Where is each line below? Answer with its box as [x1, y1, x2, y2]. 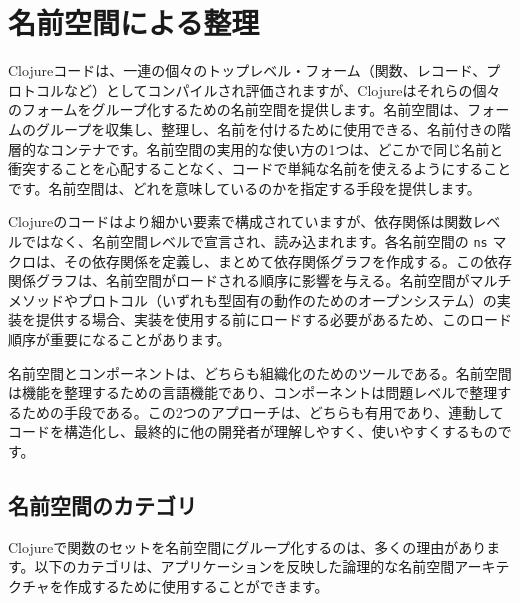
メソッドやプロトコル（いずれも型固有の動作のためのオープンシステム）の [8, 289, 497, 310]
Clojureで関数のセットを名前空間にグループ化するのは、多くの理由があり [8, 536, 487, 557]
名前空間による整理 [8, 2, 260, 43]
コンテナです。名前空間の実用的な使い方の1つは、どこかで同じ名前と [49, 138, 504, 159]
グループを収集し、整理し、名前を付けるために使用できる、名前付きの [35, 118, 497, 139]
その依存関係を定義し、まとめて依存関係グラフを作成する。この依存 [63, 250, 512, 271]
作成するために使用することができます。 [63, 575, 329, 596]
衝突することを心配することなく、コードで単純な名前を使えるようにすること [8, 158, 512, 179]
